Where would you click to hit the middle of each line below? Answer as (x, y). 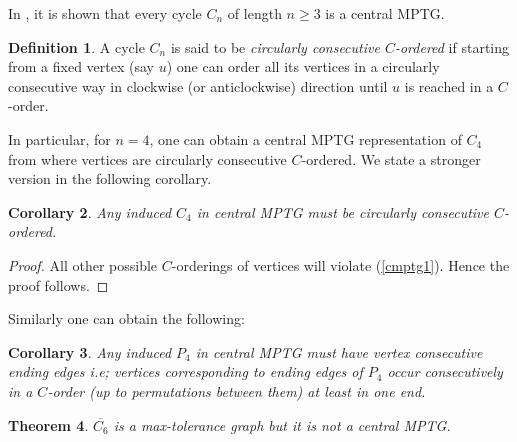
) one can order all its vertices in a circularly (303, 66)
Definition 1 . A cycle (76, 46)
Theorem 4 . (48, 424)
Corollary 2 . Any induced (90, 211)
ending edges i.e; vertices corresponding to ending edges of (185, 371)
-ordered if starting (452, 46)
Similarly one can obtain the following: (126, 318)
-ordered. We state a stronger (391, 158)
